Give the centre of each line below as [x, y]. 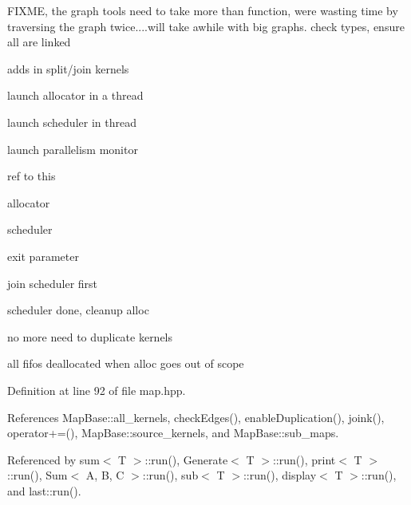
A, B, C [105, 475]
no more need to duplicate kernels [90, 336]
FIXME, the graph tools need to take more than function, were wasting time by [203, 10]
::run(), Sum [38, 475]
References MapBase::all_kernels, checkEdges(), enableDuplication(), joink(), [196, 417]
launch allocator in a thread [75, 95]
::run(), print [304, 459]
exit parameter [43, 256]
